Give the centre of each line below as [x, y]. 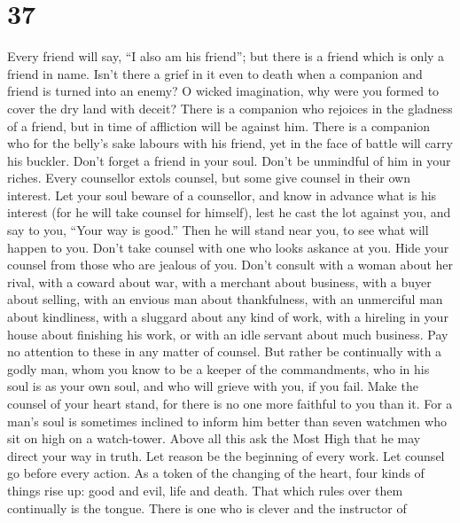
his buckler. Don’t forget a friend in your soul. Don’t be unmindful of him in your [229, 160]
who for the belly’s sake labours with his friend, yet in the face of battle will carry [230, 143]
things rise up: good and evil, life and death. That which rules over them [205, 490]
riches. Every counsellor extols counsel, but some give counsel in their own [209, 178]
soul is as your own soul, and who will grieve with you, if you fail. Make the [213, 386]
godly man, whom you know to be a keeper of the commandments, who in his [218, 368]
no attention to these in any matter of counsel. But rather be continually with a [225, 351]
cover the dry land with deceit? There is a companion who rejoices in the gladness [230, 108]
